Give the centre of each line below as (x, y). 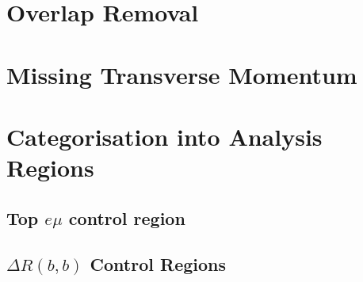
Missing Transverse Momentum (182, 74)
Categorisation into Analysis (164, 136)
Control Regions (158, 264)
